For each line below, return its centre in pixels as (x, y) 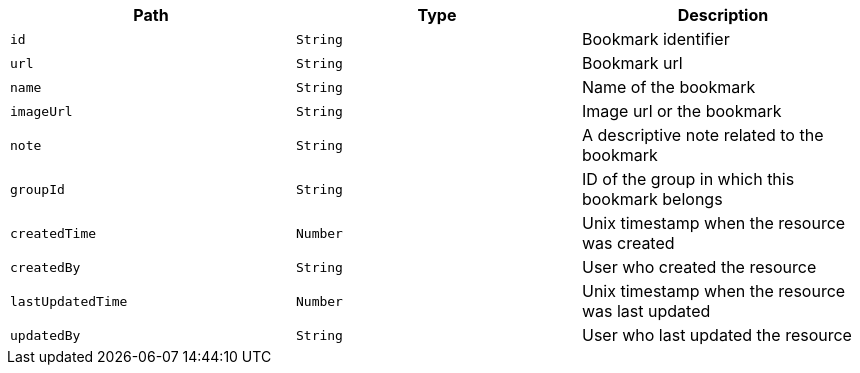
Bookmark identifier (655, 39)
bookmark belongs (652, 199)
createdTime (53, 233)
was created (628, 243)
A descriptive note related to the (702, 135)
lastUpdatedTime (69, 301)
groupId (37, 189)
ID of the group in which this (688, 179)
